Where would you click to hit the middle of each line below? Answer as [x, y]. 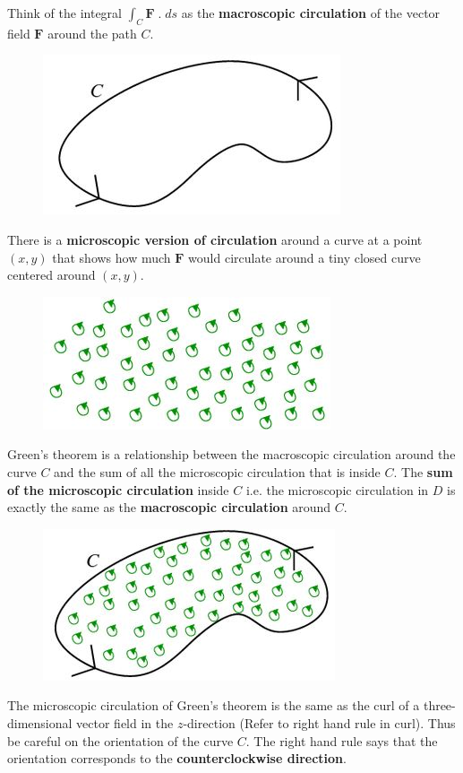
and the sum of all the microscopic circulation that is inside [217, 471]
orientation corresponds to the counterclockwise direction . [177, 758]
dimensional [40, 722]
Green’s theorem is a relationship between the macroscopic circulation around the [231, 454]
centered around [51, 275]
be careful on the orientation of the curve [120, 740]
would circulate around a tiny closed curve [304, 257]
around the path [92, 33]
